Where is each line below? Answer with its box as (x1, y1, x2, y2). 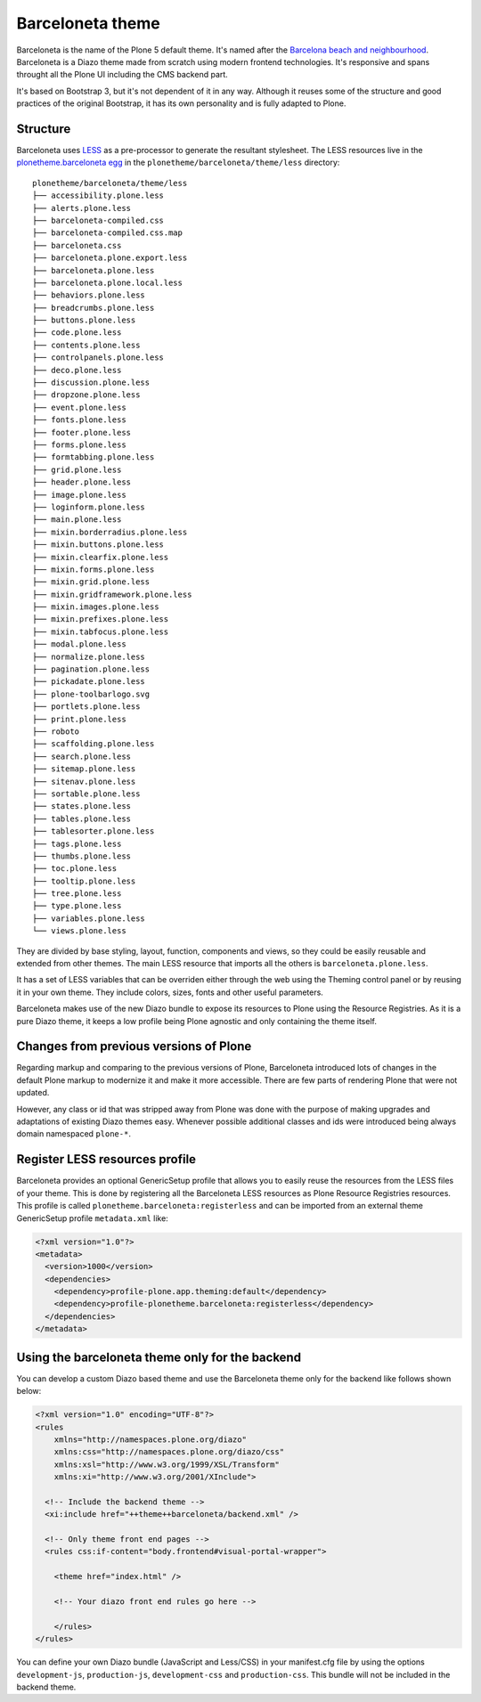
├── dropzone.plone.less (32, 390, 141, 400)
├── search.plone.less (32, 751, 132, 761)
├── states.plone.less (32, 802, 132, 811)
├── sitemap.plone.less (32, 764, 136, 774)
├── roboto (32, 726, 80, 737)
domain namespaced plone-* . (16, 1128, 131, 1139)
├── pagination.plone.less (32, 664, 151, 674)
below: (16, 1386, 42, 1397)
